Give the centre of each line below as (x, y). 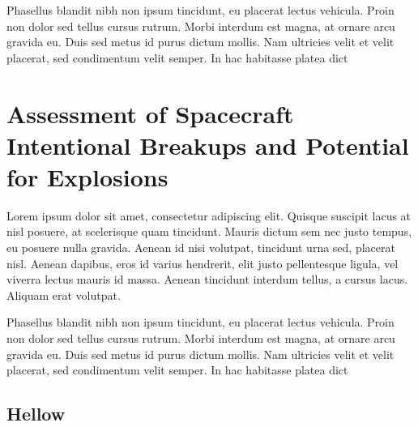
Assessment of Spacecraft (150, 113)
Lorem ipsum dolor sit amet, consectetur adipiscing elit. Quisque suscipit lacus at (209, 215)
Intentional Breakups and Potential (208, 145)
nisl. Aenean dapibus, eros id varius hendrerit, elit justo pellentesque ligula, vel (203, 263)
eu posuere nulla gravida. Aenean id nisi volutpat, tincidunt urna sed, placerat (201, 248)
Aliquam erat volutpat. (64, 295)
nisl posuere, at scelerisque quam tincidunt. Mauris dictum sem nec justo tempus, (209, 231)
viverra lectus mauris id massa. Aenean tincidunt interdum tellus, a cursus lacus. (207, 279)
